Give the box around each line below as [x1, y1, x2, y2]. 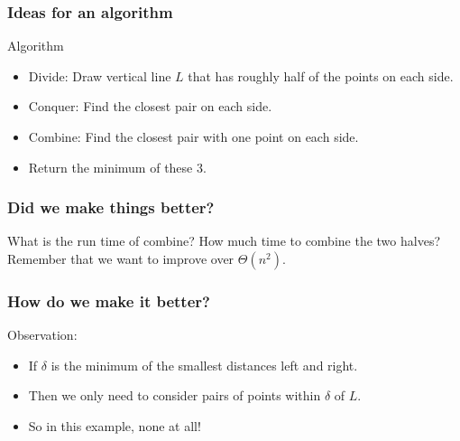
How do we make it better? [7, 289, 210, 312]
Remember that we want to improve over [7, 249, 235, 267]
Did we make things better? [7, 196, 215, 219]
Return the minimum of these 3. [28, 157, 207, 176]
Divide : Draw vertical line [28, 66, 171, 85]
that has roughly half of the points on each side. [188, 66, 454, 85]
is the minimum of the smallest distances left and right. [51, 355, 358, 374]
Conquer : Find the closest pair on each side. [28, 97, 272, 116]
